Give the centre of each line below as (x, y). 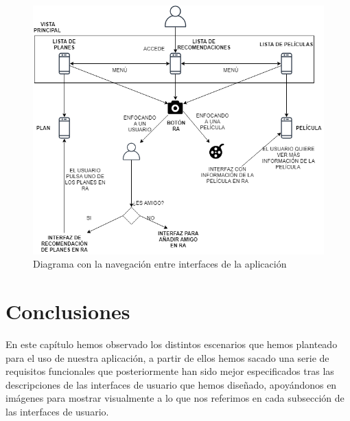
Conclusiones (68, 311)
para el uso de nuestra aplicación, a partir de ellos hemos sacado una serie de (167, 357)
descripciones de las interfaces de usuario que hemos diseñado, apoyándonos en (171, 384)
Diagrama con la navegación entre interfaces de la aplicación (160, 264)
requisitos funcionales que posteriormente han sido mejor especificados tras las (170, 371)
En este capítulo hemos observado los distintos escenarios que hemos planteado (172, 344)
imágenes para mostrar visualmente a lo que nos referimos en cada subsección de (175, 398)
